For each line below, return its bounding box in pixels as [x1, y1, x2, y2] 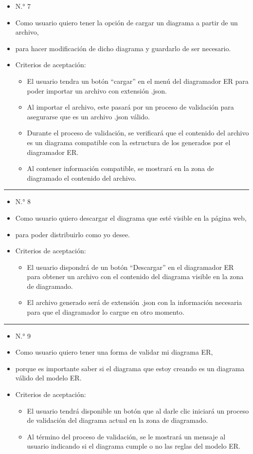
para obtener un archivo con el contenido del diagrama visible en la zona [27, 271, 244, 282]
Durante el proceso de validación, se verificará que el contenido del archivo [27, 128, 249, 138]
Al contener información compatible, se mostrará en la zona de [27, 163, 214, 173]
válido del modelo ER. [15, 373, 82, 383]
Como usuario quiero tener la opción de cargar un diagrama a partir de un [15, 17, 238, 27]
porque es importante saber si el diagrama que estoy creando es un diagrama [15, 363, 245, 373]
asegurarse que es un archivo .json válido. [27, 111, 150, 121]
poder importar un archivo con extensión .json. [27, 85, 167, 95]
